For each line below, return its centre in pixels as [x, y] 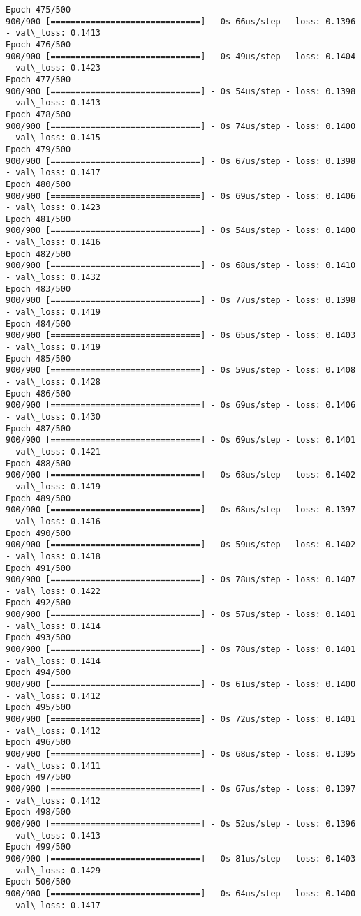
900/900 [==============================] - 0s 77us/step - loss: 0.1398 [181, 301]
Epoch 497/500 [38, 777]
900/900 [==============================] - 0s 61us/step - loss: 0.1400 [181, 685]
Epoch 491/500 [38, 568]
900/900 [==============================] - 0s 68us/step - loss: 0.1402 [181, 475]
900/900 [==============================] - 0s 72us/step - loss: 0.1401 [181, 719]
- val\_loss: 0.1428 [53, 382]
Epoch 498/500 [38, 812]
